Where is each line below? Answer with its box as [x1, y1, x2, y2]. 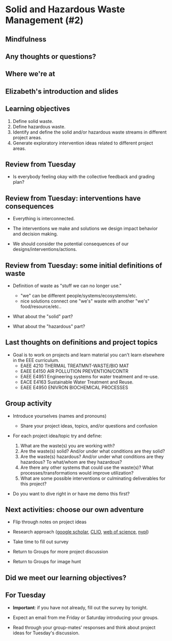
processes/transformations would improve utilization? [20, 469, 134, 476]
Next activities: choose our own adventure [5, 505, 144, 514]
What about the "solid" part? [12, 313, 73, 319]
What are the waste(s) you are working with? [20, 442, 115, 448]
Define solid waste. [12, 118, 54, 124]
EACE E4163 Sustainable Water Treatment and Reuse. [20, 379, 134, 385]
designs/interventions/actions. [12, 246, 77, 252]
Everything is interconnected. [12, 216, 75, 222]
